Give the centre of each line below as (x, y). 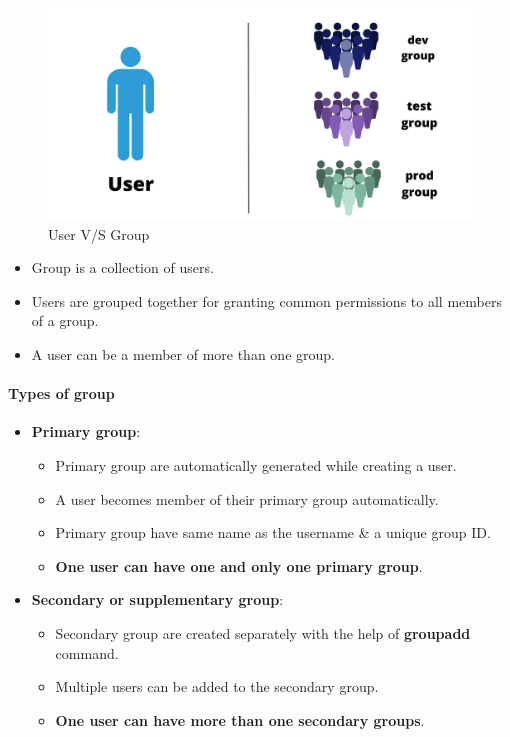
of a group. (65, 320)
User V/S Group (99, 233)
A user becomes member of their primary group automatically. (247, 498)
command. (87, 652)
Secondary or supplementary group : (157, 599)
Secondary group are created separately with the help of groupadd (263, 632)
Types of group (61, 393)
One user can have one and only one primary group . (239, 565)
